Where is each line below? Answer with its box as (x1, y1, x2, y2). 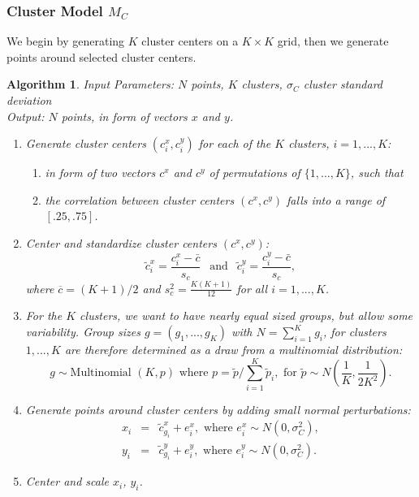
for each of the (198, 135, 271, 152)
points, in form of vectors (61, 107, 188, 124)
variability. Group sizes (25, 323, 140, 340)
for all (236, 279, 268, 296)
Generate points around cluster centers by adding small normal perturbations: (25, 400, 411, 417)
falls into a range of (287, 191, 386, 208)
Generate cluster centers (25, 135, 146, 152)
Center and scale (25, 473, 109, 490)
